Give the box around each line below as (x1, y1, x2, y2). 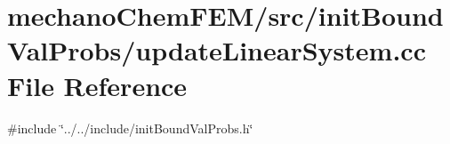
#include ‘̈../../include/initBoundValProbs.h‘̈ (7, 118, 253, 137)
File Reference (7, 67, 188, 103)
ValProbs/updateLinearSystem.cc (7, 32, 426, 68)
